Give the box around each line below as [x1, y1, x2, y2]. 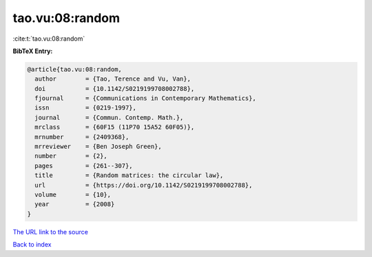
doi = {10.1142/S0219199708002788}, [34, 85, 195, 92]
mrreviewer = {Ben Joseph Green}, [34, 143, 162, 151]
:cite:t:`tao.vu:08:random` [12, 34, 85, 43]
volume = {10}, [34, 191, 112, 198]
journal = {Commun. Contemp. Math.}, [34, 114, 184, 121]
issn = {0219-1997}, [34, 104, 137, 112]
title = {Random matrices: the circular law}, [34, 172, 224, 179]
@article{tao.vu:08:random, [27, 65, 122, 73]
